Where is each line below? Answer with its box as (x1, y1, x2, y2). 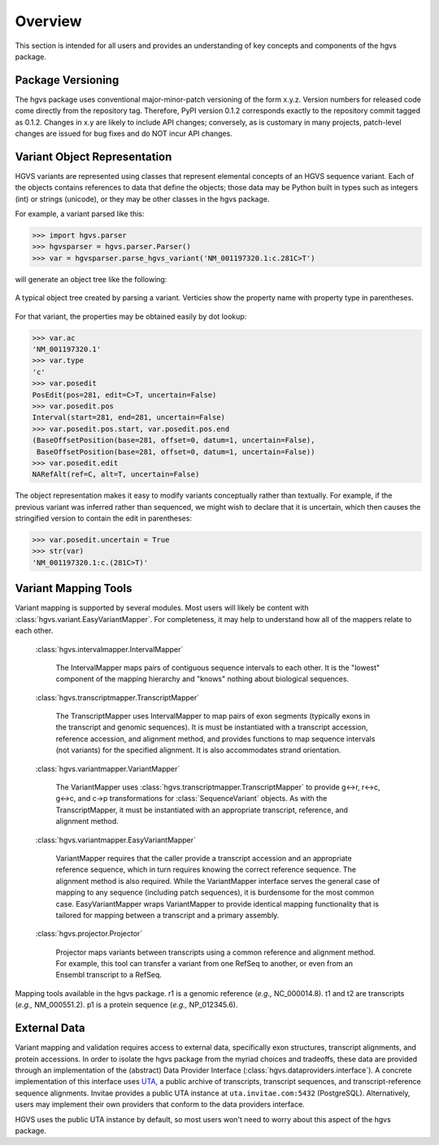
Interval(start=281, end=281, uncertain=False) (32, 413, 225, 422)
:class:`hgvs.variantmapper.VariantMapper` (35, 764, 180, 773)
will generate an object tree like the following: (15, 274, 167, 284)
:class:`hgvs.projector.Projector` (35, 929, 143, 938)
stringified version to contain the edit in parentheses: (15, 513, 193, 524)
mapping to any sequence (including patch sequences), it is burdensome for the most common (55, 887, 374, 898)
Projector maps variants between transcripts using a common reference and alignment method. (55, 947, 376, 957)
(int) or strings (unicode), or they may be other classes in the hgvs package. (15, 194, 270, 203)
